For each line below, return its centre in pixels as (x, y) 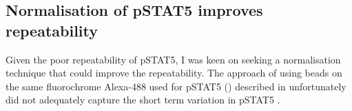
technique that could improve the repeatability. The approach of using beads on (174, 73)
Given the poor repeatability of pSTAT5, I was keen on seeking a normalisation (173, 59)
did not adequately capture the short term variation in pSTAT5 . (143, 100)
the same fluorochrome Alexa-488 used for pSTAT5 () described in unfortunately (176, 86)
